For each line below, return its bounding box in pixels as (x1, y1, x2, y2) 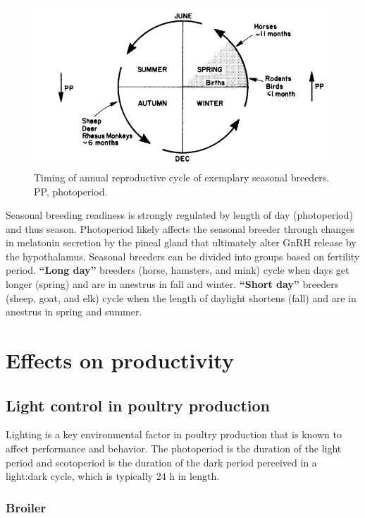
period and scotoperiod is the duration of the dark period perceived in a (6, 454, 317, 469)
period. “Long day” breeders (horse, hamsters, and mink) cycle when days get (6, 263, 349, 277)
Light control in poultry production (6, 394, 271, 416)
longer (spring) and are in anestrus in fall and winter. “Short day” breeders (6, 277, 339, 291)
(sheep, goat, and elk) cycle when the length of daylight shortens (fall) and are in (6, 290, 357, 305)
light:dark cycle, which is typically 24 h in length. (6, 469, 220, 483)
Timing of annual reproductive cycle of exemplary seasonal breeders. (34, 169, 330, 184)
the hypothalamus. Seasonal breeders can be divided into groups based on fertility (6, 248, 360, 263)
